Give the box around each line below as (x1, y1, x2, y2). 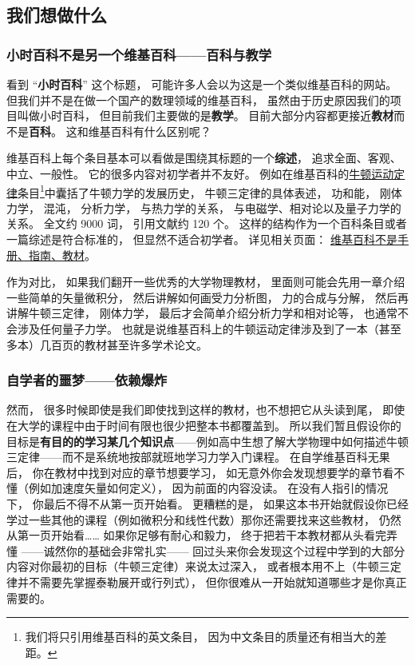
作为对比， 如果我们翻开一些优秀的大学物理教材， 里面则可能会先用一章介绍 (6, 273, 405, 290)
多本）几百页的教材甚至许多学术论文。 (6, 336, 207, 352)
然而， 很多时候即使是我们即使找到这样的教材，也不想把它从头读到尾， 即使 (6, 401, 405, 418)
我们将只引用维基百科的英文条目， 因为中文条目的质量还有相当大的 (25, 628, 376, 645)
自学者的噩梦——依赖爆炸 (6, 370, 168, 390)
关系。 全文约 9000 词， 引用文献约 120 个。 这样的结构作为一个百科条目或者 (6, 215, 407, 232)
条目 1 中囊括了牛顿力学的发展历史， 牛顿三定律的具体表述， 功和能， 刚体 (18, 181, 402, 201)
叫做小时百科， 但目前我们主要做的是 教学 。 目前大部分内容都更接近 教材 (17, 107, 394, 124)
